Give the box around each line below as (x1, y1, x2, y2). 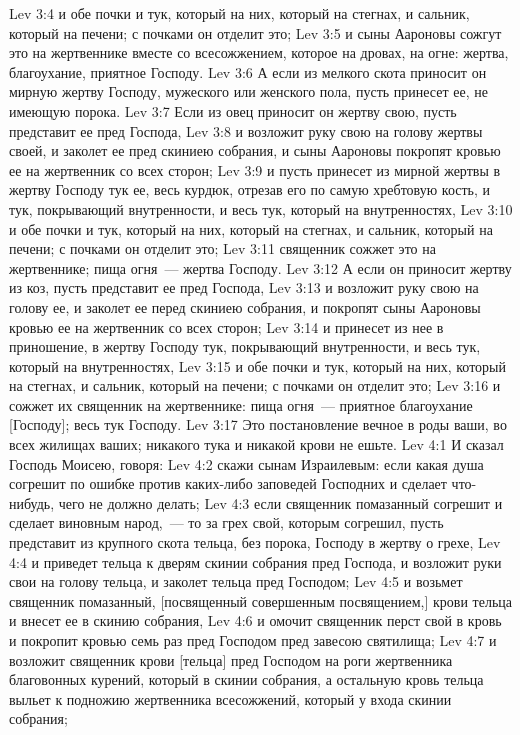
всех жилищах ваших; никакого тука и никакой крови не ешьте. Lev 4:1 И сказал (9, 434, 504, 455)
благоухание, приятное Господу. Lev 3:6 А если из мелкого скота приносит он (9, 61, 487, 82)
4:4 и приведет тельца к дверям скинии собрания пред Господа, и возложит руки (9, 551, 502, 572)
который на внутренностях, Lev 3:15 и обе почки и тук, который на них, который (9, 355, 507, 376)
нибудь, (9, 492, 55, 513)
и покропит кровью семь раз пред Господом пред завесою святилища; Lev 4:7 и (9, 630, 497, 650)
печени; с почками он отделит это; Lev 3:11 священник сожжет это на (9, 238, 436, 259)
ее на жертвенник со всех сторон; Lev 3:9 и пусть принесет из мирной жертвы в (9, 159, 501, 180)
